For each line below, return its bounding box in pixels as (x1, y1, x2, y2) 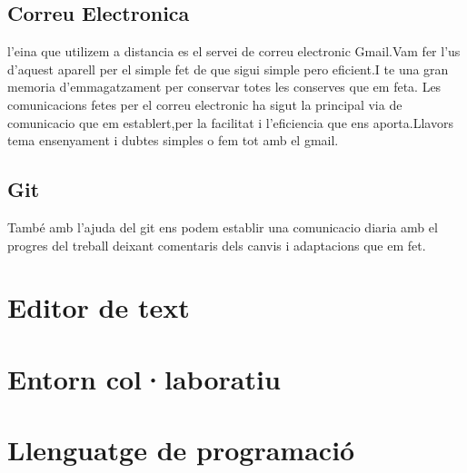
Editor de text (7, 289, 190, 326)
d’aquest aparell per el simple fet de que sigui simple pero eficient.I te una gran (7, 59, 449, 78)
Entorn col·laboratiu (7, 360, 281, 397)
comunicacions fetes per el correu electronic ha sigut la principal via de (7, 94, 402, 113)
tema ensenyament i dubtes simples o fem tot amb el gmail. (7, 131, 339, 150)
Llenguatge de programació (7, 431, 355, 468)
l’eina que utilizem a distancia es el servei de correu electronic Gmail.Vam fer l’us (7, 42, 461, 61)
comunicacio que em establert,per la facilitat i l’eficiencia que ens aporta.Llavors (7, 113, 453, 132)
